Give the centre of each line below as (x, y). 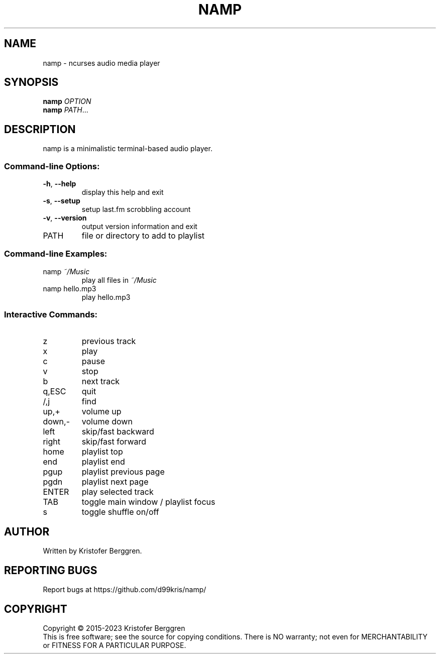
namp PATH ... (66, 110)
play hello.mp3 (106, 297)
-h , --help (60, 184)
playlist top (102, 451)
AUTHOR (27, 531)
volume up (101, 411)
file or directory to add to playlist (143, 236)
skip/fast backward (118, 431)
